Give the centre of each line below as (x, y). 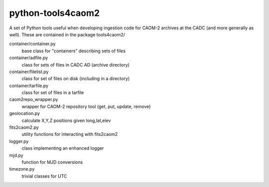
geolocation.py (24, 113)
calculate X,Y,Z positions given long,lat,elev (66, 120)
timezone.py (22, 169)
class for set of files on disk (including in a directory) (76, 79)
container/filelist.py (29, 72)
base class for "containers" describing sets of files (73, 51)
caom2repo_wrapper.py (34, 99)
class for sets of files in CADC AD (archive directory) (75, 65)
